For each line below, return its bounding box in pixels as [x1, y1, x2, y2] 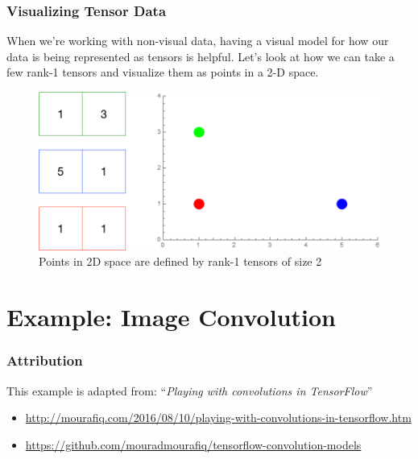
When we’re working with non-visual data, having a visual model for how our [6, 32, 389, 49]
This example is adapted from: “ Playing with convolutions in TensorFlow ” [6, 382, 373, 399]
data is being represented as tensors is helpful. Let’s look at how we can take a [6, 48, 395, 64]
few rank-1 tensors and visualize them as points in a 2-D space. [6, 64, 319, 81]
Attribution [6, 350, 83, 370]
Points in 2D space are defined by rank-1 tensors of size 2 [39, 253, 322, 270]
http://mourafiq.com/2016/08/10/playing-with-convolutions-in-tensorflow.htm [25, 409, 412, 426]
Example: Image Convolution [6, 300, 336, 333]
